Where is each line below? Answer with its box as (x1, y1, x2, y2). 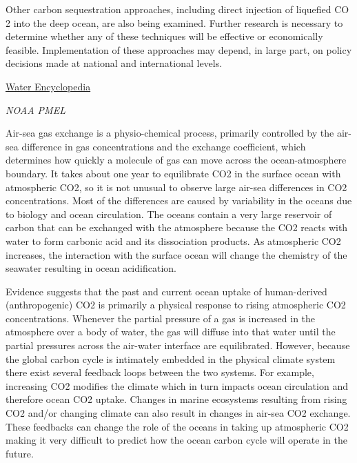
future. (6, 446, 34, 460)
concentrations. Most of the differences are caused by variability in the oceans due (6, 193, 352, 208)
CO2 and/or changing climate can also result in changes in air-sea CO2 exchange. (6, 406, 351, 420)
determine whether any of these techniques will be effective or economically (6, 29, 323, 43)
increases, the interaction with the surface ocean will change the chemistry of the (6, 247, 347, 262)
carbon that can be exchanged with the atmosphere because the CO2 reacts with (6, 220, 348, 235)
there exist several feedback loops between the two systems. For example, (6, 365, 314, 380)
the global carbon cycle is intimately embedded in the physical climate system (6, 351, 336, 366)
